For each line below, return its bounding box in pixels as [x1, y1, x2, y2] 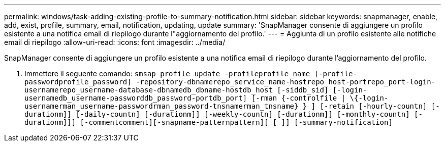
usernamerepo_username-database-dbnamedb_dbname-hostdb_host [24, 86, 273, 94]
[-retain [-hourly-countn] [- [320, 102, 440, 110]
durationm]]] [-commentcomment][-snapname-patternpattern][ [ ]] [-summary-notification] [24, 118, 393, 126]
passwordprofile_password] [24, 78, 132, 86]
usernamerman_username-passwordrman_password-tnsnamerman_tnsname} [24, 102, 299, 110]
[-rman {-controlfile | [251, 94, 346, 102]
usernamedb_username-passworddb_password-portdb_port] [24, 94, 247, 102]
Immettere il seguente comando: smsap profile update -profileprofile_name [24, 69, 310, 78]
